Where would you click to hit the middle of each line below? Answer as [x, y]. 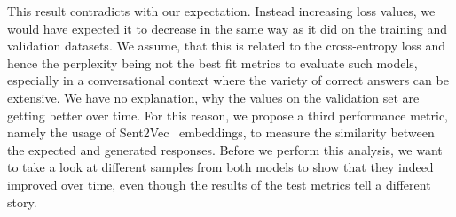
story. [22, 201]
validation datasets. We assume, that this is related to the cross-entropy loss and [226, 46]
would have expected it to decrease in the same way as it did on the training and [228, 28]
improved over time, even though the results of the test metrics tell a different [219, 184]
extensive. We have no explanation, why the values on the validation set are [213, 97]
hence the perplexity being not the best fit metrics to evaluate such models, [212, 62]
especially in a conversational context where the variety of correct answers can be [228, 80]
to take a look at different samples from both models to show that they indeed [220, 167]
